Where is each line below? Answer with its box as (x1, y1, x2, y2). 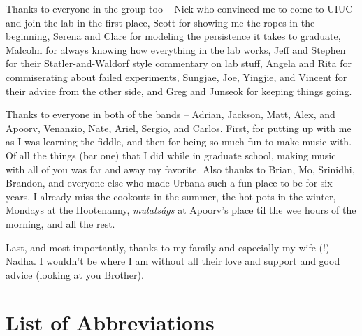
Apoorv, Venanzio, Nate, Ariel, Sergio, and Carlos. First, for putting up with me (6, 120, 352, 135)
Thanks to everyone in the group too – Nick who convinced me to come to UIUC (6, 1, 353, 15)
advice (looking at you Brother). (6, 267, 144, 282)
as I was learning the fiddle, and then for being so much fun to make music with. (6, 134, 352, 149)
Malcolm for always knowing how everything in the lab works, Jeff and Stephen (6, 42, 346, 57)
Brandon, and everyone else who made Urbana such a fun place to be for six (6, 175, 333, 190)
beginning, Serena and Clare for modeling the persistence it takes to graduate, (6, 29, 341, 43)
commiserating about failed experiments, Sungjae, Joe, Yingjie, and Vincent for (6, 69, 347, 84)
